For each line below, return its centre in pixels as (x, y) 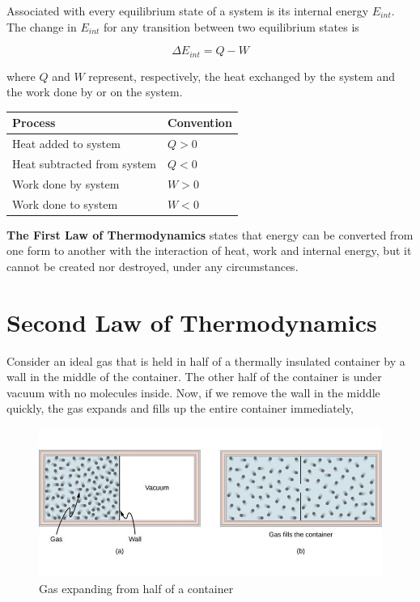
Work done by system (66, 183)
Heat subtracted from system (85, 164)
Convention (200, 123)
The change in (42, 26)
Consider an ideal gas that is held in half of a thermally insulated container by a (206, 360)
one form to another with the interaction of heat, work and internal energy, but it (209, 250)
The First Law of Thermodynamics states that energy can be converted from (210, 234)
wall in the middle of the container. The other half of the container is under (194, 377)
